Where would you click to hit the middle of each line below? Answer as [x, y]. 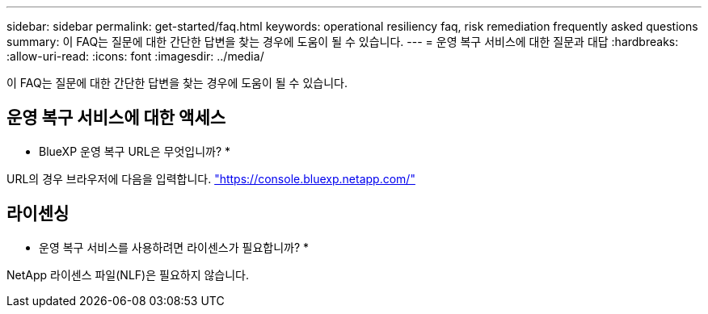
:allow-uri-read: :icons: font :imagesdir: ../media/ [135, 56]
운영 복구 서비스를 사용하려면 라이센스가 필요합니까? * [174, 247]
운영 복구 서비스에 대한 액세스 [116, 118]
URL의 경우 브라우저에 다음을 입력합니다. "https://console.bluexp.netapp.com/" [211, 178]
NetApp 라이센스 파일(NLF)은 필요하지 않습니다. [128, 274]
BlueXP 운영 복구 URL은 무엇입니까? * [135, 151]
